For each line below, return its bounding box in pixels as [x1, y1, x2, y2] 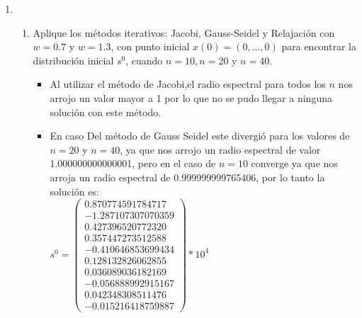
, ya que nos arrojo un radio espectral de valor [120, 142, 321, 157]
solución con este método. [50, 104, 162, 119]
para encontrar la [281, 39, 356, 54]
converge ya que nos [251, 156, 338, 171]
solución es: [50, 183, 99, 198]
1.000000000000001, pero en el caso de [50, 156, 216, 171]
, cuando [125, 52, 163, 67]
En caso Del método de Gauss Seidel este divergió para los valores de [50, 128, 350, 143]
